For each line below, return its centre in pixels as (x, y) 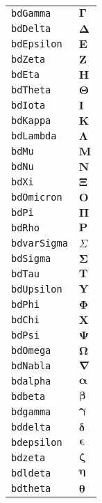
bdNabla (31, 366)
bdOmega (31, 350)
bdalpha (31, 381)
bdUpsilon (37, 289)
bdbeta (28, 396)
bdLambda (34, 136)
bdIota (28, 105)
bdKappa (31, 121)
